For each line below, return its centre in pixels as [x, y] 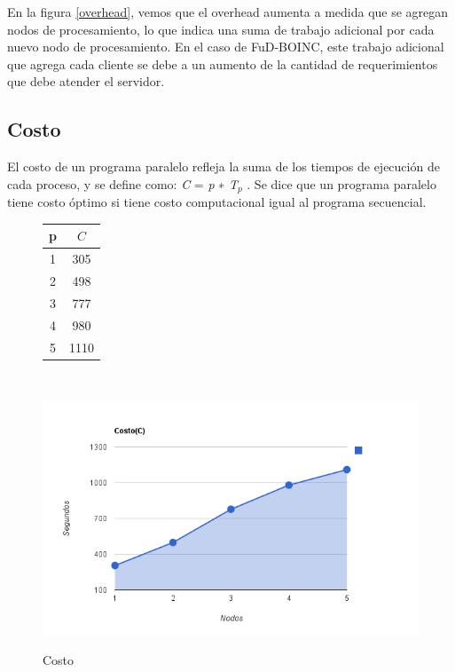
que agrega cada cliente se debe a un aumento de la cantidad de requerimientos [223, 63]
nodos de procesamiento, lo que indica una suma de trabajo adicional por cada [221, 29]
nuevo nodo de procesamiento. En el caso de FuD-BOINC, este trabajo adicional [226, 47]
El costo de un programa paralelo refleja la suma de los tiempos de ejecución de [224, 166]
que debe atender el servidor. [86, 81]
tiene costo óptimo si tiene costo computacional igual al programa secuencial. [217, 202]
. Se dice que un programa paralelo [341, 183]
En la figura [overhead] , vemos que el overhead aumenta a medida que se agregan [228, 12]
